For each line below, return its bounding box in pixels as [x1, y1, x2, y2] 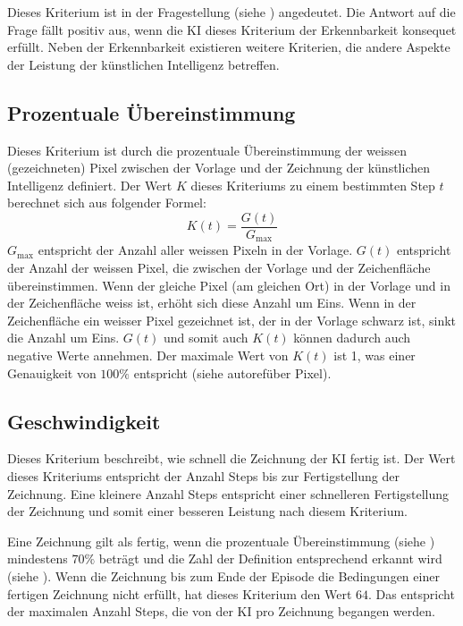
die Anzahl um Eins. [7, 328, 120, 347]
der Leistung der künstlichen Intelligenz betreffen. [7, 55, 280, 73]
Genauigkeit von [7, 363, 97, 382]
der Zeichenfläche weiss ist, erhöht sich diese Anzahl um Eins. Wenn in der [7, 293, 417, 312]
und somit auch [163, 328, 248, 347]
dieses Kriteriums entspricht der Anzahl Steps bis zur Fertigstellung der [7, 467, 400, 486]
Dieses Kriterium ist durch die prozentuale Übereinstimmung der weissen [7, 140, 407, 159]
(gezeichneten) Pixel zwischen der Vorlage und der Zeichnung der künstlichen [7, 158, 431, 177]
